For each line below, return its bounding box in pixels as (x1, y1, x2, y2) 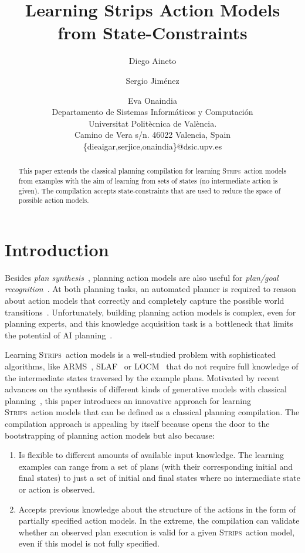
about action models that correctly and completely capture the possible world (5, 294, 284, 307)
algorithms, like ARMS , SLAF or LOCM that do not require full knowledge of (5, 359, 299, 372)
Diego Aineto (128, 55, 177, 67)
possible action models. (18, 195, 89, 205)
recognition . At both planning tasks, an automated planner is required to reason (5, 283, 296, 295)
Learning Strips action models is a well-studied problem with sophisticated (5, 348, 276, 361)
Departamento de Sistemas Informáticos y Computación (52, 106, 253, 118)
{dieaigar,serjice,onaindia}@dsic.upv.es (83, 140, 222, 152)
